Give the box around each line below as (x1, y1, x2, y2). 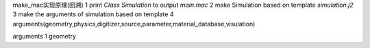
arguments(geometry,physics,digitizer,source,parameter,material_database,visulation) (12, 20, 256, 28)
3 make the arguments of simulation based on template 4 (12, 10, 174, 18)
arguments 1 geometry (12, 32, 77, 41)
